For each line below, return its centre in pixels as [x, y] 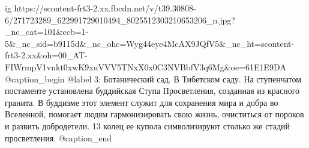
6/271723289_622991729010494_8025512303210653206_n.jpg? [120, 20]
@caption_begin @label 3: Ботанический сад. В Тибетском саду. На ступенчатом [153, 79]
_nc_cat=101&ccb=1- [47, 32]
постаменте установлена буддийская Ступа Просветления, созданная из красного [152, 91]
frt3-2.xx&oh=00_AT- [46, 55]
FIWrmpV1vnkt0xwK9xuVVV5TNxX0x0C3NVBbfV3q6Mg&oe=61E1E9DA [145, 66]
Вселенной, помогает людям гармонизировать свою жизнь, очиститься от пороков [154, 114]
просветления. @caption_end [58, 137]
